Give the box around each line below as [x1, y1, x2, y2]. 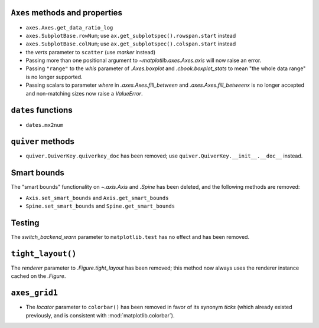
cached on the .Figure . [11, 273, 66, 280]
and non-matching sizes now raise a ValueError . [25, 90, 143, 97]
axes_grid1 [11, 288, 58, 298]
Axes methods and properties [11, 8, 122, 18]
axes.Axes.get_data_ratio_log [25, 24, 113, 31]
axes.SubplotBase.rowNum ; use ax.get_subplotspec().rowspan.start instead [25, 32, 236, 39]
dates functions [11, 105, 73, 115]
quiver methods [11, 136, 75, 147]
